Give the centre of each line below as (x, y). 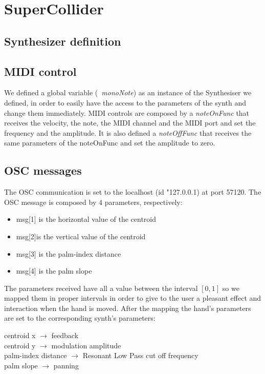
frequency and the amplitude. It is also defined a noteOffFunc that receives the (128, 132)
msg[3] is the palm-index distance (69, 253)
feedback (65, 335)
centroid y (20, 345)
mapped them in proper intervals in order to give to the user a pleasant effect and (133, 298)
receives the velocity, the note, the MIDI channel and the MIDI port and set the (130, 123)
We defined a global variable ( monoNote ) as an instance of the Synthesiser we (128, 92)
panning (66, 365)
